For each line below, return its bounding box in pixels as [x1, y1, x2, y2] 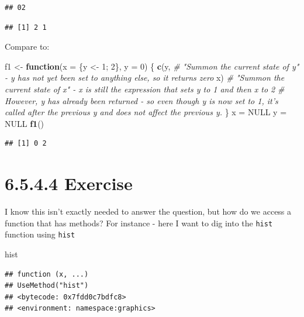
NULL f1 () [5, 117, 44, 129]
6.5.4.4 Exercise [5, 171, 133, 195]
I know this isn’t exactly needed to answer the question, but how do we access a [5, 205, 292, 218]
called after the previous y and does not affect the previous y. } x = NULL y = [5, 106, 287, 118]
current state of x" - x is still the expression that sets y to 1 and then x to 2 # [5, 82, 285, 95]
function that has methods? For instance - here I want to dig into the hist [5, 216, 273, 229]
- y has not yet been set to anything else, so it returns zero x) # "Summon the [5, 71, 285, 84]
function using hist [5, 228, 75, 240]
